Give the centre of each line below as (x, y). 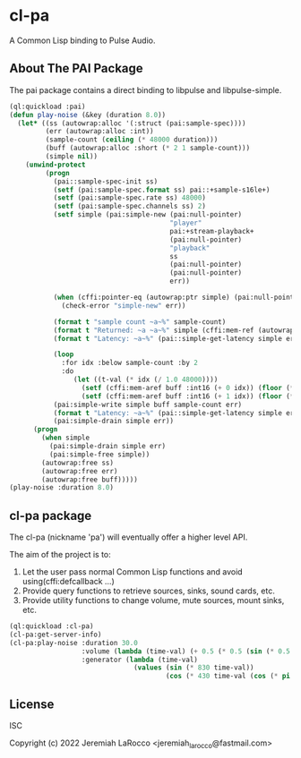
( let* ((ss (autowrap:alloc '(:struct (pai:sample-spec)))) (132, 123)
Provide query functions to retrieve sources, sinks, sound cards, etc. (148, 591)
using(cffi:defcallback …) (68, 582)
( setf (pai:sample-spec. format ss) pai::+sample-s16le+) (162, 190)
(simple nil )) (72, 157)
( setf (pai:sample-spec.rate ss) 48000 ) (129, 198)
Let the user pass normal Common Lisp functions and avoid (133, 572)
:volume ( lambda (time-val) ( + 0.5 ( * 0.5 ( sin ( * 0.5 (186, 651)
